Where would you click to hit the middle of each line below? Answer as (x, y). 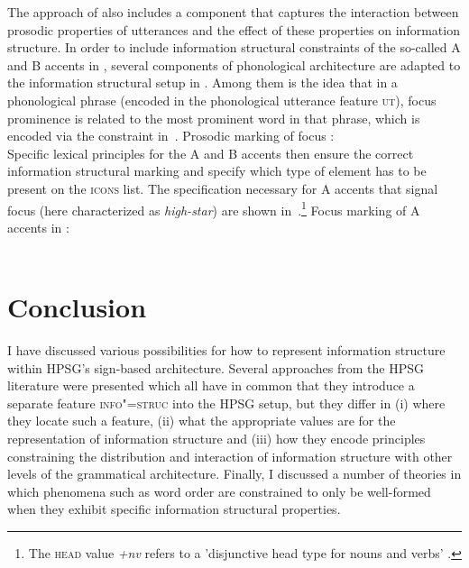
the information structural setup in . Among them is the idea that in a (202, 82)
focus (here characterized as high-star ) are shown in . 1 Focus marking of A (214, 208)
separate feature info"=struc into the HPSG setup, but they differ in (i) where (226, 403)
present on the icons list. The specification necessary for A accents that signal (223, 188)
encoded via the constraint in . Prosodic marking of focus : (171, 136)
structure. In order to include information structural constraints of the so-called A (234, 47)
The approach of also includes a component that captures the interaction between (233, 12)
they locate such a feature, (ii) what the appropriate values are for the (202, 421)
